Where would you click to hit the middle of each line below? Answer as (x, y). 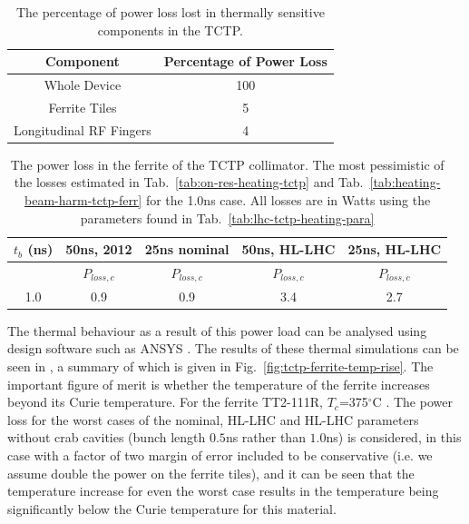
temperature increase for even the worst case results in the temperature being (223, 491)
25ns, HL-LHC (395, 249)
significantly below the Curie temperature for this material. (172, 508)
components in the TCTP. (170, 30)
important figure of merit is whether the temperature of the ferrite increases (219, 384)
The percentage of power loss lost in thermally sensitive (170, 12)
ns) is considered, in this (394, 437)
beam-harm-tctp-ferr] (83, 200)
